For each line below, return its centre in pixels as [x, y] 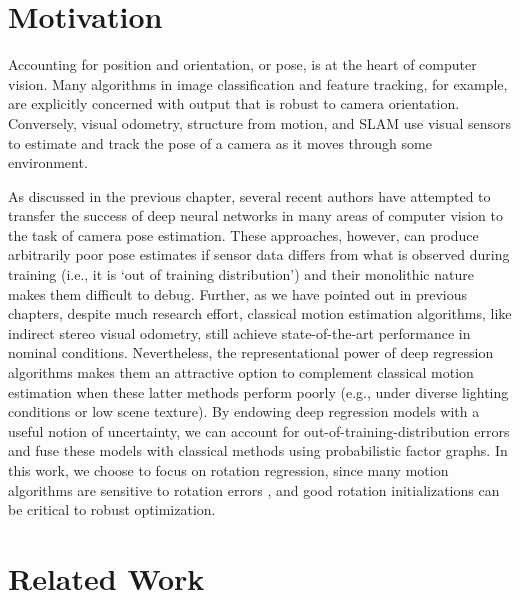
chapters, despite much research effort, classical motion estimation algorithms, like [260, 313]
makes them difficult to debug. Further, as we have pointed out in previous [238, 293]
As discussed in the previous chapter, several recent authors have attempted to [249, 195]
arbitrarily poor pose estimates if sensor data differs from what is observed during [259, 254]
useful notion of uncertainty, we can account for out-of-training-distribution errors [259, 430]
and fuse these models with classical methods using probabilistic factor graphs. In [258, 450]
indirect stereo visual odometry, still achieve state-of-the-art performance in [239, 332]
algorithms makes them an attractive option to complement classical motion [241, 372]
